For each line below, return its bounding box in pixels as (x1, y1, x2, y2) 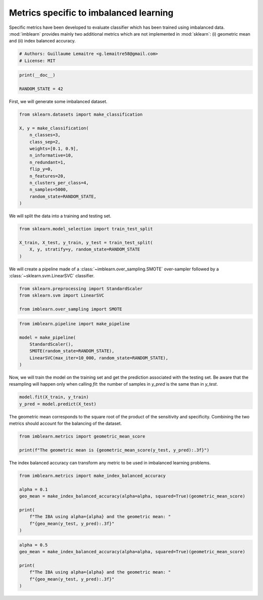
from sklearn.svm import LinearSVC (19, 293, 104, 298)
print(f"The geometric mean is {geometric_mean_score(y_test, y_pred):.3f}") (19, 447, 209, 453)
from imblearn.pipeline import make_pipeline (19, 321, 130, 327)
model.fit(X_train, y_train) (19, 394, 89, 400)
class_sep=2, (29, 139, 61, 145)
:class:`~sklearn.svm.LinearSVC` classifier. (9, 273, 95, 279)
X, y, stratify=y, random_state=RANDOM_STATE (29, 247, 140, 252)
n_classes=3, (29, 132, 61, 138)
